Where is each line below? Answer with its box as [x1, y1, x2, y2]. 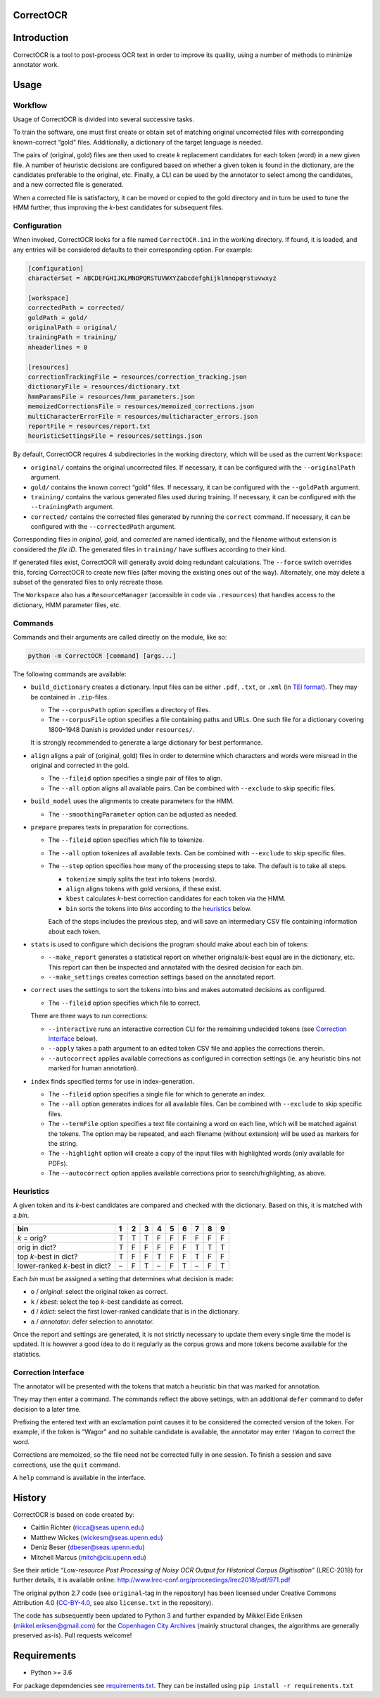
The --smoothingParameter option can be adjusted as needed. [48, 810, 239, 818]
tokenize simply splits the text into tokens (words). [65, 874, 217, 883]
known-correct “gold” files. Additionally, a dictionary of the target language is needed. [13, 138, 263, 146]
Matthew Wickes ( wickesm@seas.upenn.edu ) [30, 1533, 163, 1541]
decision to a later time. [13, 1405, 81, 1413]
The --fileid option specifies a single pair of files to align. [48, 774, 223, 783]
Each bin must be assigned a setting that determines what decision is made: [13, 1275, 234, 1283]
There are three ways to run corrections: [30, 1012, 148, 1020]
